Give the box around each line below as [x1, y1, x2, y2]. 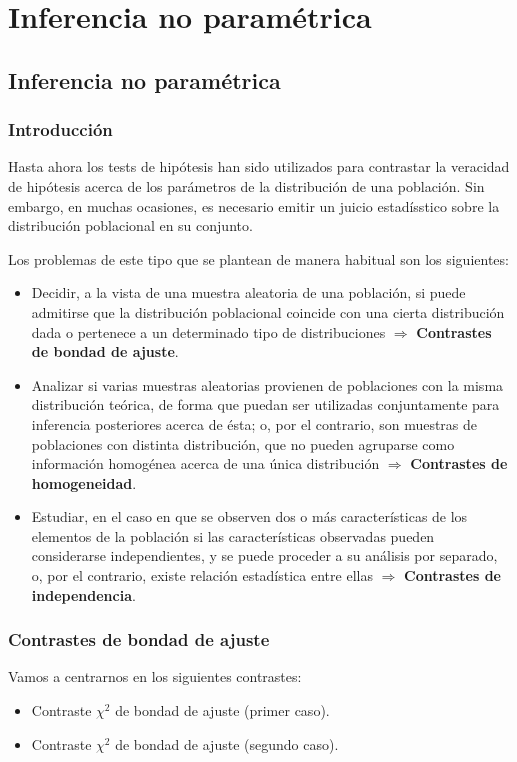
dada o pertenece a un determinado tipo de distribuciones [31, 321, 386, 342]
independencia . [31, 584, 136, 605]
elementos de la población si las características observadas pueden [31, 525, 435, 546]
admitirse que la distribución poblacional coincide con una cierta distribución [31, 301, 505, 322]
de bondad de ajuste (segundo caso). [115, 733, 339, 754]
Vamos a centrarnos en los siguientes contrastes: [8, 666, 302, 687]
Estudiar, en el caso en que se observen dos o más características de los [31, 506, 468, 527]
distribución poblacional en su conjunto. [8, 215, 253, 236]
